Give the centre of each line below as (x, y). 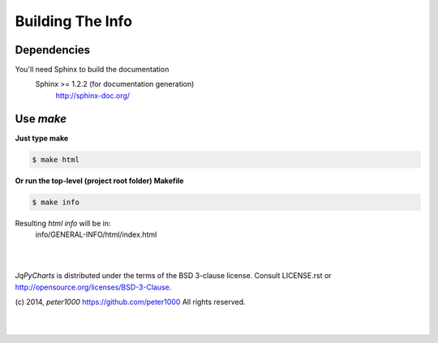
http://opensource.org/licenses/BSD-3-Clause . (93, 287)
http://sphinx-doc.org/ (92, 95)
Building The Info (74, 21)
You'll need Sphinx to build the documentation (92, 70)
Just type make (42, 138)
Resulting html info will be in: (63, 223)
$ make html (56, 159)
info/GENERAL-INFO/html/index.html (96, 234)
